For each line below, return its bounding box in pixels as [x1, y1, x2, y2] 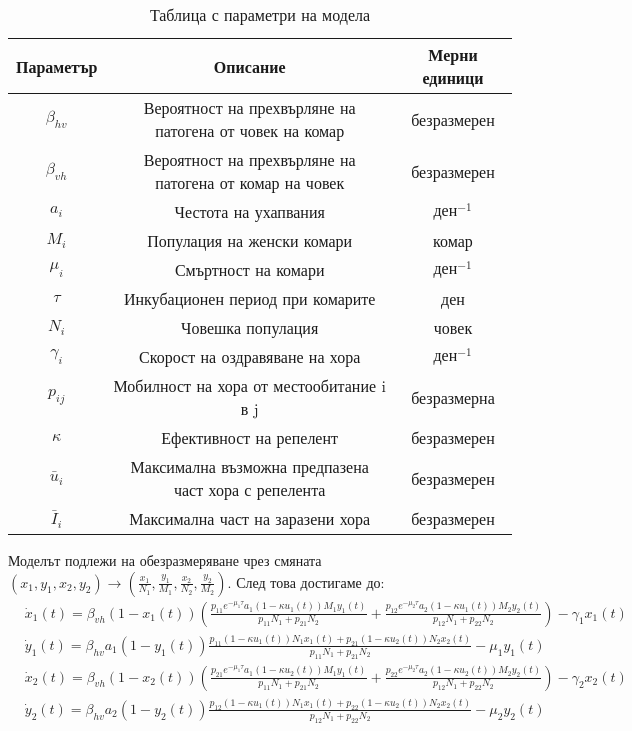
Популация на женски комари [147, 229, 353, 252]
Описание [213, 54, 286, 78]
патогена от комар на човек [155, 171, 345, 194]
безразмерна [411, 385, 495, 409]
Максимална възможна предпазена [130, 455, 369, 478]
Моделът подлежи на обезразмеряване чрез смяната [8, 550, 322, 570]
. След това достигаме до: [227, 571, 385, 592]
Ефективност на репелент [161, 426, 339, 449]
